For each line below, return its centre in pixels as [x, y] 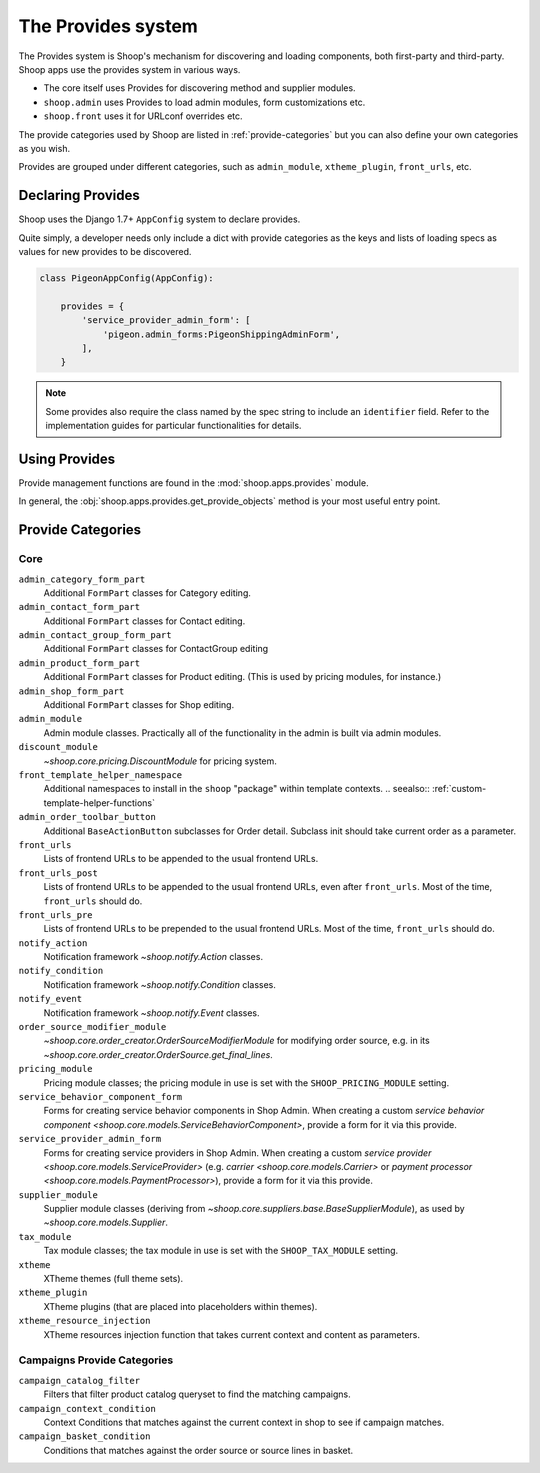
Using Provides [67, 458]
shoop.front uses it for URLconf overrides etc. [143, 116]
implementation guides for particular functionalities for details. [173, 426]
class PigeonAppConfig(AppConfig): [126, 278]
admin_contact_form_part [79, 607]
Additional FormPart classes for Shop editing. [139, 705]
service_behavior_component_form [100, 1096]
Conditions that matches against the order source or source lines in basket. [198, 1450]
